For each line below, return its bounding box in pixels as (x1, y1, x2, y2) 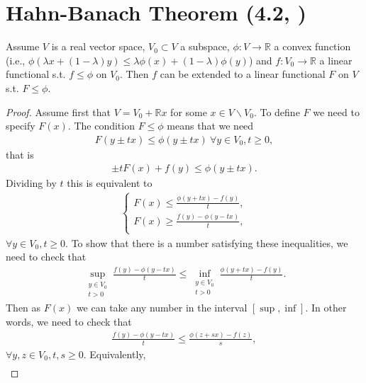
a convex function (274, 39, 351, 54)
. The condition (67, 118, 135, 133)
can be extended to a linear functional (160, 67, 326, 81)
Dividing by (6, 176, 57, 190)
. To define (253, 104, 300, 119)
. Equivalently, (83, 346, 146, 361)
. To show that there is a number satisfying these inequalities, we (65, 235, 348, 250)
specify (6, 118, 35, 133)
